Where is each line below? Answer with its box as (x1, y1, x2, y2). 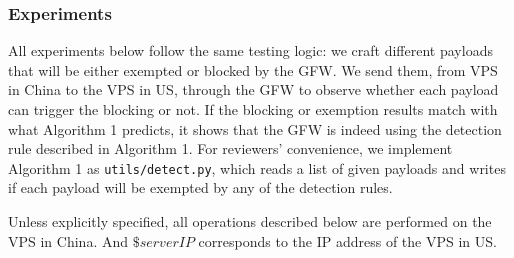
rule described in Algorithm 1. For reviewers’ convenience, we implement (8, 138, 453, 159)
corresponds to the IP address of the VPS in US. (198, 230, 497, 251)
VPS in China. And (8, 230, 129, 251)
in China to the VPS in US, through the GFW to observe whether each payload (8, 79, 499, 100)
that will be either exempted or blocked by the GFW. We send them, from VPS (8, 59, 498, 80)
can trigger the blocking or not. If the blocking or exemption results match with (8, 99, 498, 119)
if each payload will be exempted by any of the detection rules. (8, 177, 393, 198)
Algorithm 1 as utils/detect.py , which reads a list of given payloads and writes (8, 157, 506, 178)
